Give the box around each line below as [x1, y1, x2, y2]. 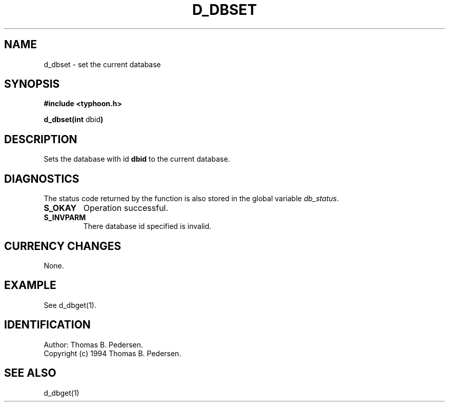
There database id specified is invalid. [83, 222, 212, 231]
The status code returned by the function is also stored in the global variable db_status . [44, 194, 339, 203]
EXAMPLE [4, 279, 56, 292]
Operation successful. [83, 203, 169, 214]
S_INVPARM [44, 213, 86, 222]
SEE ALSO [4, 366, 56, 380]
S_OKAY [44, 203, 77, 214]
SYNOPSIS [4, 78, 60, 91]
